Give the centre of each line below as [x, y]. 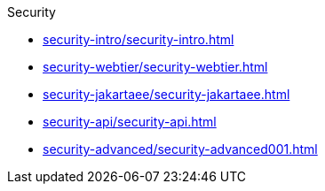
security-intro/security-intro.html [139, 39]
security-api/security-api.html [130, 122]
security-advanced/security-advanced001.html [180, 149]
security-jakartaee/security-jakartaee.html [166, 94]
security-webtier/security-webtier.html [155, 67]
